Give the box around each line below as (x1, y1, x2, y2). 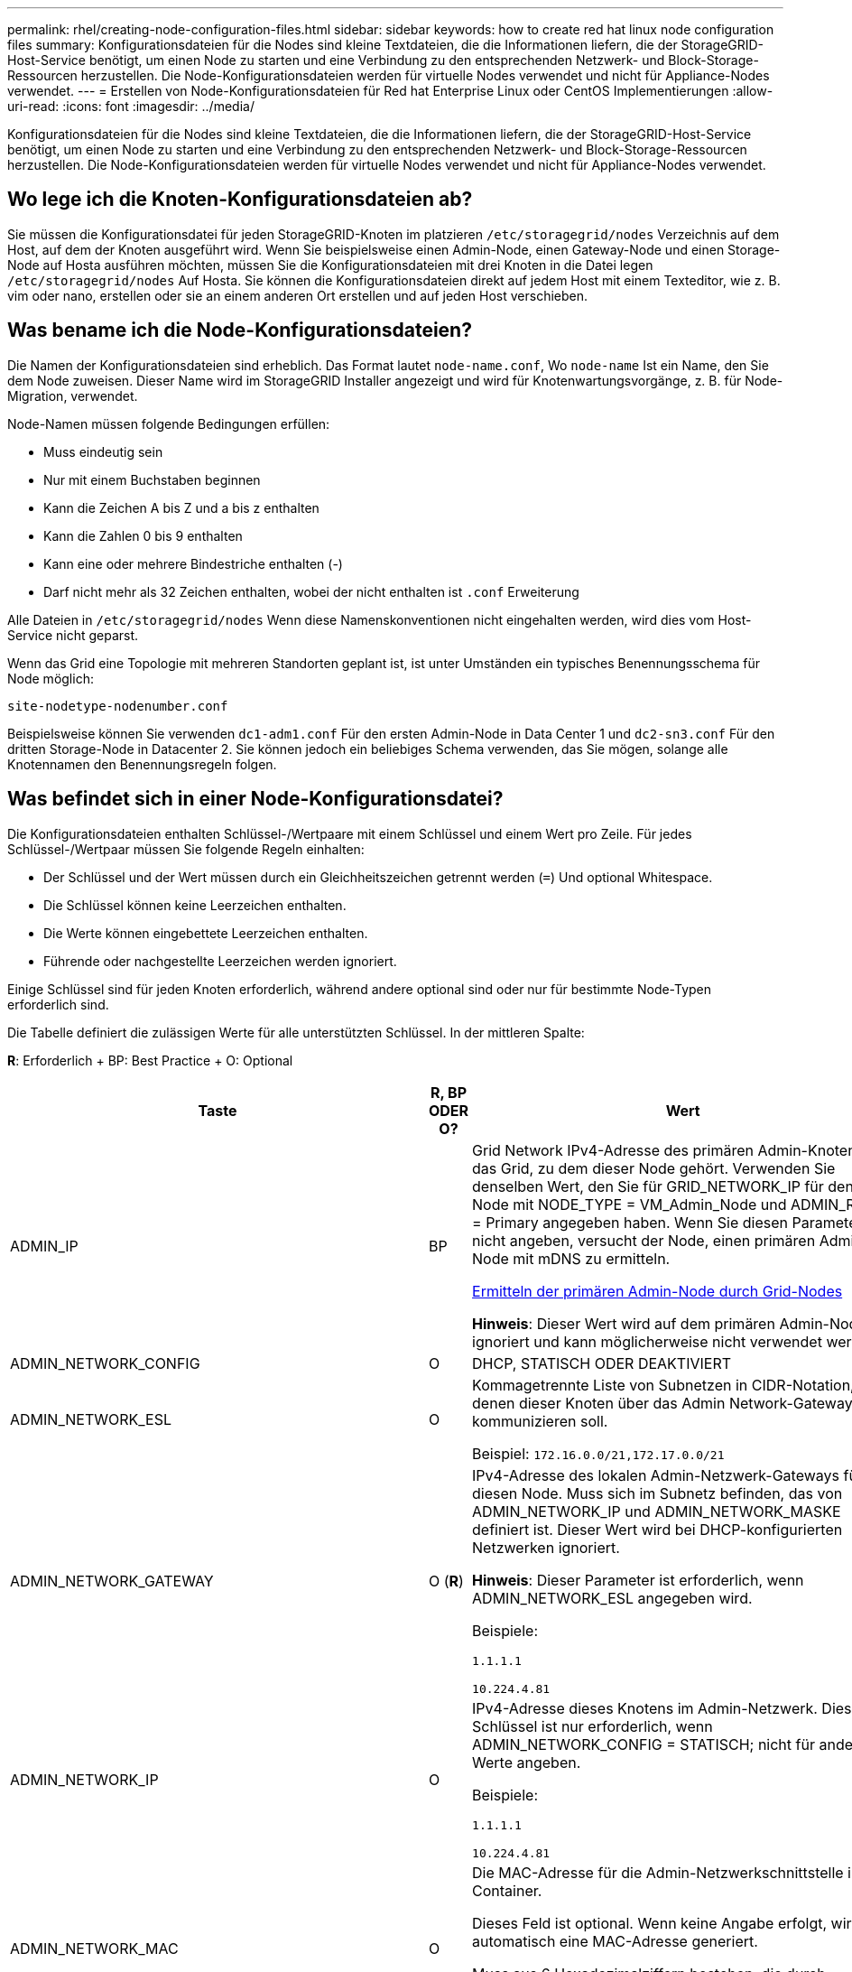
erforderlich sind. (7, 996, 109, 1012)
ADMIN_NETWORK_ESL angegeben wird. (472, 1588, 753, 1607)
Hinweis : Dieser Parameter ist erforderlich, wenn (472, 1570, 804, 1589)
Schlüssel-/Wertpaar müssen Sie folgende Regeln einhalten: (7, 841, 365, 857)
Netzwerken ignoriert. (472, 1538, 620, 1557)
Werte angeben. (472, 1753, 581, 1772)
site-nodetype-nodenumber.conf (7, 698, 228, 713)
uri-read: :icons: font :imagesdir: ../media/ (7, 98, 255, 114)
